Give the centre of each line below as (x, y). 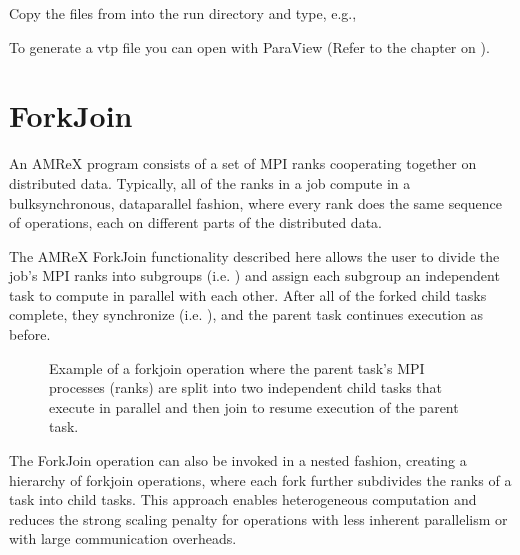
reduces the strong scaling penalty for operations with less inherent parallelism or (258, 518)
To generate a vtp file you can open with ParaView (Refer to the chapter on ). (249, 46)
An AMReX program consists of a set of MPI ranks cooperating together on (243, 163)
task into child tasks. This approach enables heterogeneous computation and (243, 499)
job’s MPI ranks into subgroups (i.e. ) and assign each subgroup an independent (254, 275)
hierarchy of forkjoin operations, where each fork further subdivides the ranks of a (260, 479)
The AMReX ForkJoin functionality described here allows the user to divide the (254, 255)
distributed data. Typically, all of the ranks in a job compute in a (210, 182)
